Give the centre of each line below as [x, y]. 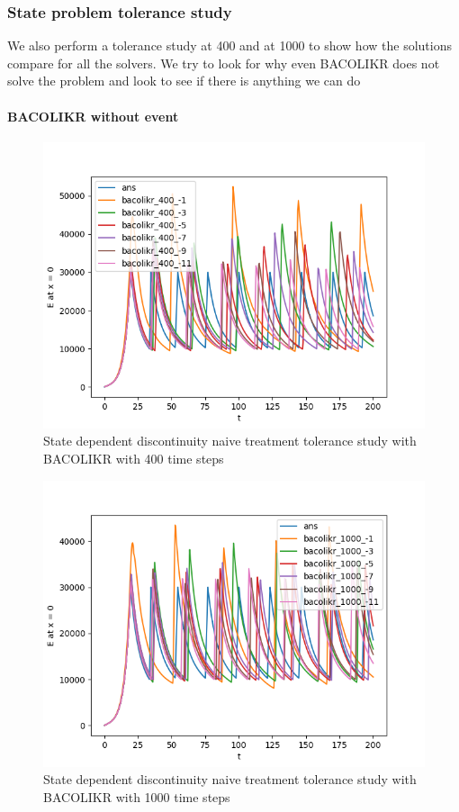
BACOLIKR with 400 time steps [134, 458]
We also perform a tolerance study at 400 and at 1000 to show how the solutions [229, 45]
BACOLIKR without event [93, 116]
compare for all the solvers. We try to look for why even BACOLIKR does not [224, 63]
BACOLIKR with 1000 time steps [137, 796]
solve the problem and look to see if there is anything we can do [184, 81]
